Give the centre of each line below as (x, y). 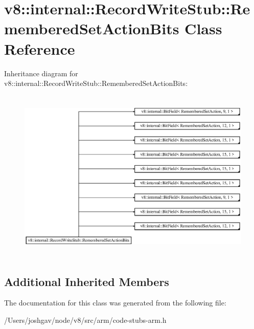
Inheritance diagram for (41, 73)
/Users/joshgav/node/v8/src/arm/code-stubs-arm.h (85, 320)
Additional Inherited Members (87, 281)
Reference (40, 48)
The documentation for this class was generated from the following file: (115, 303)
